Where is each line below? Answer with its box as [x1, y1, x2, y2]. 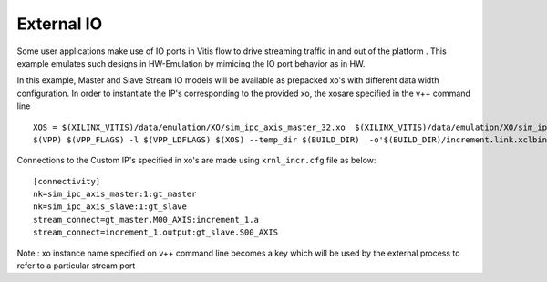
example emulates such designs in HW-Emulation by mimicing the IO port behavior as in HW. [16, 57, 366, 68]
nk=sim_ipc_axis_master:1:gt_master [33, 189, 197, 200]
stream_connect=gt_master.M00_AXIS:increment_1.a [33, 214, 260, 225]
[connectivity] [33, 176, 101, 186]
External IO [16, 14, 103, 34]
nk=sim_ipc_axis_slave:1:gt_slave [33, 202, 187, 212]
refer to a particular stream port [16, 260, 136, 271]
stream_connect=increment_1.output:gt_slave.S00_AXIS [33, 227, 278, 237]
